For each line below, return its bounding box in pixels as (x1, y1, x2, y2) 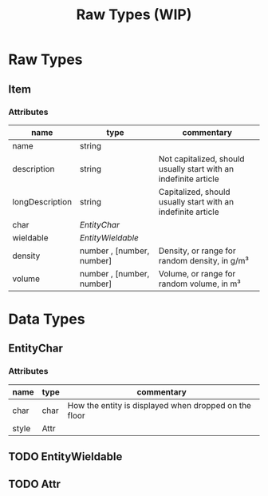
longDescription (12, 196, 73, 207)
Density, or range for (158, 245, 237, 256)
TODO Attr (8, 477, 61, 490)
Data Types (8, 310, 85, 328)
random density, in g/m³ (158, 255, 250, 266)
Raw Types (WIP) (76, 6, 192, 24)
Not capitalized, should (158, 153, 245, 165)
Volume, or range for (158, 268, 236, 279)
